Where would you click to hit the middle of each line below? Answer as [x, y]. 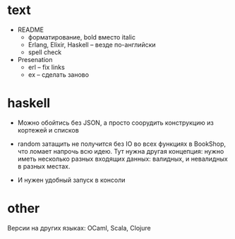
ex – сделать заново [59, 74]
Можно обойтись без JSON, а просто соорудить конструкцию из [115, 123]
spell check [45, 52]
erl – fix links [46, 67]
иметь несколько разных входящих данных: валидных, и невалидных [122, 159]
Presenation [35, 59]
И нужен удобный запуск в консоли [71, 180]
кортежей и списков [48, 130]
